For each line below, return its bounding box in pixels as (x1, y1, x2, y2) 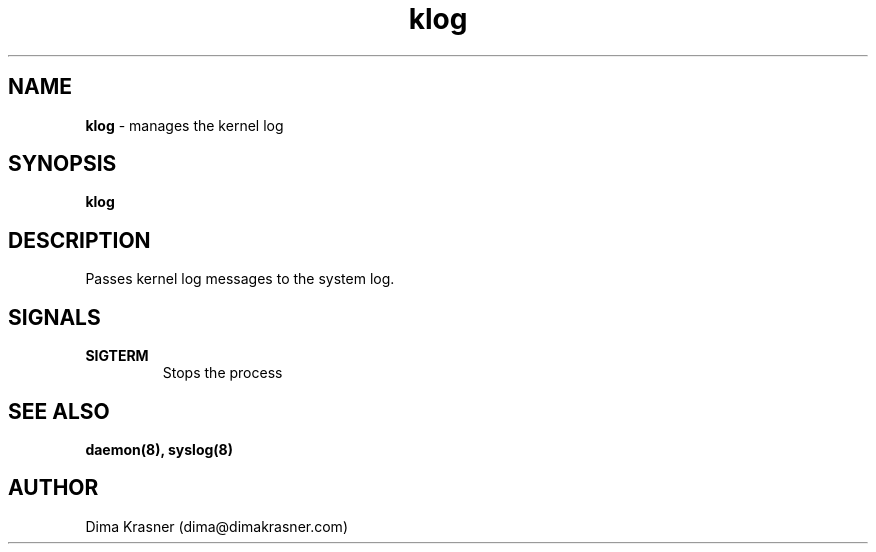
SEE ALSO (8, 398, 110, 424)
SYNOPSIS (8, 151, 117, 177)
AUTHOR (8, 475, 99, 501)
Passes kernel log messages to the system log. (85, 270, 395, 288)
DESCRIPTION (8, 227, 151, 253)
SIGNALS (8, 304, 101, 330)
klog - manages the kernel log (85, 116, 284, 134)
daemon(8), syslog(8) (85, 440, 233, 458)
